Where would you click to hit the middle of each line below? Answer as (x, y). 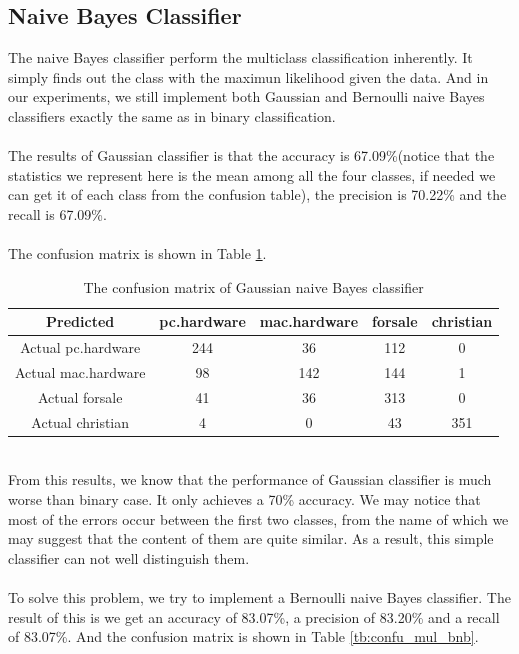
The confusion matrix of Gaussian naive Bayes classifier (253, 286)
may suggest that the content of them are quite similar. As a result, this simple (251, 538)
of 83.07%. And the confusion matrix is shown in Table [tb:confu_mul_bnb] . (243, 636)
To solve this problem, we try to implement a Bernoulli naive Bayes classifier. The (259, 596)
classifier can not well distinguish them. (129, 557)
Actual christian (80, 421)
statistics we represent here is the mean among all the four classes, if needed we (252, 174)
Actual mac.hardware (80, 372)
